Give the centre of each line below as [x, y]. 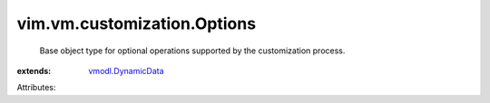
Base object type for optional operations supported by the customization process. [192, 51]
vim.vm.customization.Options [137, 23]
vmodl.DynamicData [126, 70]
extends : [34, 70]
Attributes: [36, 88]
